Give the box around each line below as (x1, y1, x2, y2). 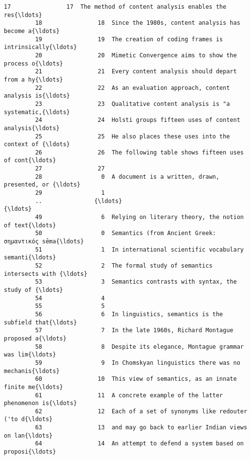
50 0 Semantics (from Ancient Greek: (35, 230, 216, 237)
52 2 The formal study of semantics (35, 262, 213, 269)
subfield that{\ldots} (4, 319, 77, 326)
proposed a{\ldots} (4, 335, 67, 342)
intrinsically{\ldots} (4, 44, 77, 51)
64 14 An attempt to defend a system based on (35, 440, 244, 447)
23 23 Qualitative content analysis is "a (35, 100, 230, 107)
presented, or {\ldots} (4, 181, 81, 188)
